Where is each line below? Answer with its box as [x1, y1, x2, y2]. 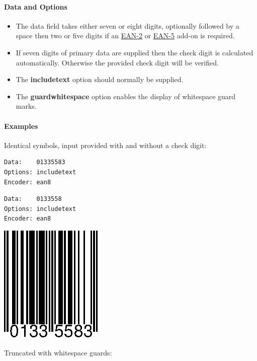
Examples [4, 120, 38, 131]
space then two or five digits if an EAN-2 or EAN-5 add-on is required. [16, 30, 235, 41]
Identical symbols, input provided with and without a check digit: [4, 139, 207, 150]
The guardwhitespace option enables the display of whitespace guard [16, 91, 236, 101]
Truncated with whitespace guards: [4, 347, 112, 357]
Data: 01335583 [4, 159, 65, 166]
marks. [16, 101, 37, 111]
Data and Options [4, 1, 67, 12]
